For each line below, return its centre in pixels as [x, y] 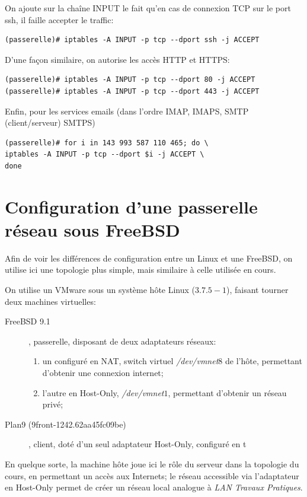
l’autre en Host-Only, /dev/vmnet [103, 392]
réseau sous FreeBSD [92, 229]
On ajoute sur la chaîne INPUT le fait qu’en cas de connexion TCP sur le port [148, 8]
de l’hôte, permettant [264, 361]
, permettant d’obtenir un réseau [227, 392]
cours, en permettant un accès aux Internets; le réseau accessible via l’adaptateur [152, 475]
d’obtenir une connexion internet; [103, 372]
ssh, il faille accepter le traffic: [59, 19]
